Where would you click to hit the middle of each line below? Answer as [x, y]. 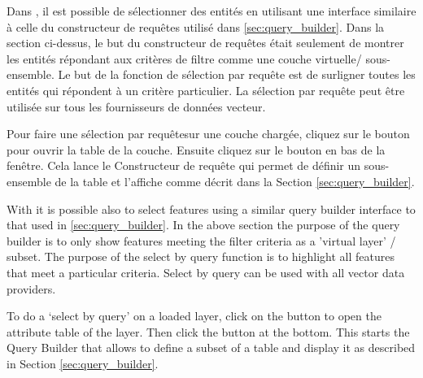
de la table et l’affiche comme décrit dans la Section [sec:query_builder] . [235, 181]
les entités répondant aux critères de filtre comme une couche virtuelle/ [184, 58]
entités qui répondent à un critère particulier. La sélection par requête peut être [206, 90]
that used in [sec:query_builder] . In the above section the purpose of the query [203, 225]
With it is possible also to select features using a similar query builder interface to [211, 209]
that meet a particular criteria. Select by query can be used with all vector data [206, 272]
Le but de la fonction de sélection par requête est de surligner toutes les [237, 74]
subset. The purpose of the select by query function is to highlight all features [201, 256]
